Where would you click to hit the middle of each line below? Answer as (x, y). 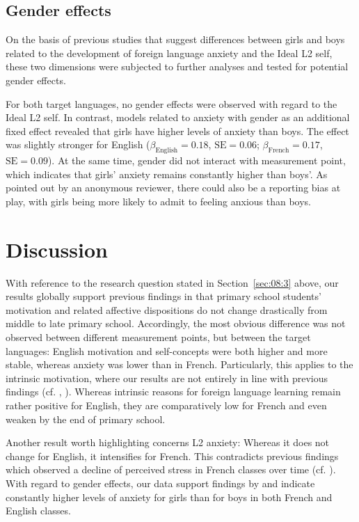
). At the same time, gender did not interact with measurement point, (197, 160)
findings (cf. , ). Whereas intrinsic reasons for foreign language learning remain (173, 391)
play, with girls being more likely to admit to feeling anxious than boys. (159, 201)
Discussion (57, 249)
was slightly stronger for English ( (78, 144)
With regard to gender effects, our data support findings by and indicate (160, 483)
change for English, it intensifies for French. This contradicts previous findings (172, 456)
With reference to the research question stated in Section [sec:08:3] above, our (172, 282)
